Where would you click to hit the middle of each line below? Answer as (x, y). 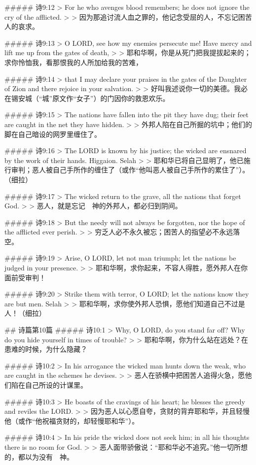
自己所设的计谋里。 (56, 385)
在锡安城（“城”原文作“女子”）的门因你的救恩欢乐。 (87, 98)
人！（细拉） (25, 313)
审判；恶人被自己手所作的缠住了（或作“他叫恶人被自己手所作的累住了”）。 (130, 170)
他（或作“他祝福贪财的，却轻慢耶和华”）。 (72, 420)
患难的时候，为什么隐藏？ (46, 349)
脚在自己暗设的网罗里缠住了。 (53, 134)
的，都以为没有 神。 (39, 456)
